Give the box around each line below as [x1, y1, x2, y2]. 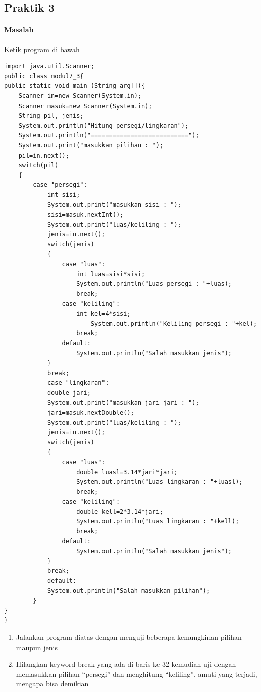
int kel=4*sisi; [76, 310, 131, 318]
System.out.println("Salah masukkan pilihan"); [47, 587, 211, 595]
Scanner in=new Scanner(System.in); [18, 92, 142, 100]
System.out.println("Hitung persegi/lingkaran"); [18, 122, 189, 129]
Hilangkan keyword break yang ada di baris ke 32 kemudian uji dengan [16, 659, 236, 669]
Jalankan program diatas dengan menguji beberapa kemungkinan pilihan [16, 632, 242, 642]
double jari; [47, 389, 91, 397]
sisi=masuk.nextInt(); [47, 211, 124, 219]
